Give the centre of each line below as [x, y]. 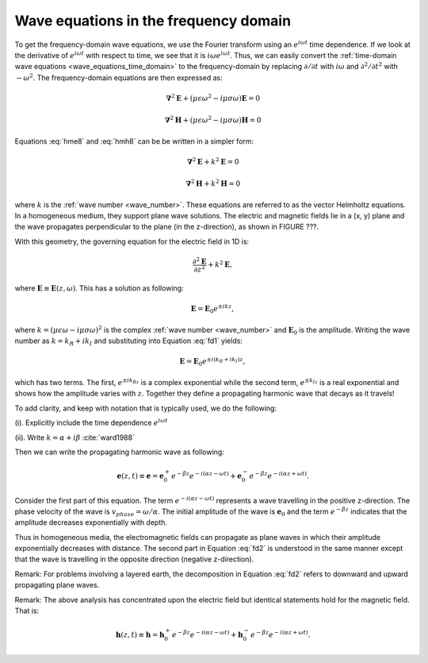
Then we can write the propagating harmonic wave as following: [120, 452]
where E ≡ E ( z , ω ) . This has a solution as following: [99, 288]
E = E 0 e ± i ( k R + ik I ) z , [212, 362]
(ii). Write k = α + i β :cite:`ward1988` [75, 438]
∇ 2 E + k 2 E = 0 [213, 161]
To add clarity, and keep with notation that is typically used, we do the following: [146, 408]
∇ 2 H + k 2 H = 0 [213, 183]
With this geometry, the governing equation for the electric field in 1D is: [132, 241]
